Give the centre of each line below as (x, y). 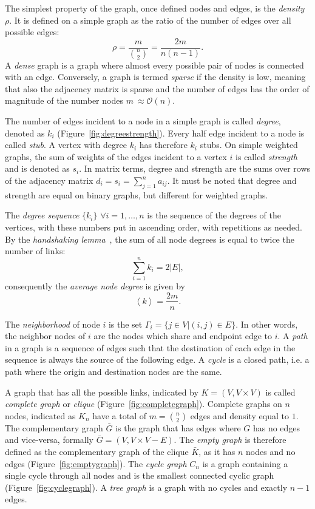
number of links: (35, 251)
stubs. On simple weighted (249, 145)
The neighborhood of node (52, 324)
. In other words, (267, 324)
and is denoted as (37, 168)
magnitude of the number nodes (64, 100)
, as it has (217, 451)
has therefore (163, 145)
